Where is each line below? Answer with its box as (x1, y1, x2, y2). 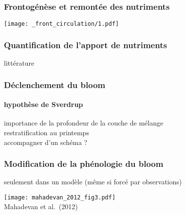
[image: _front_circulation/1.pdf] (4, 20, 119, 28)
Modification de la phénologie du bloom (4, 158, 164, 170)
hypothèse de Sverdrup (4, 99, 83, 109)
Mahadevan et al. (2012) (4, 201, 78, 211)
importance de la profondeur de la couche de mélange (4, 118, 164, 128)
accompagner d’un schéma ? (4, 137, 88, 147)
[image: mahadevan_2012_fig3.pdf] (4, 194, 116, 201)
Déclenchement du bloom (4, 78, 106, 90)
